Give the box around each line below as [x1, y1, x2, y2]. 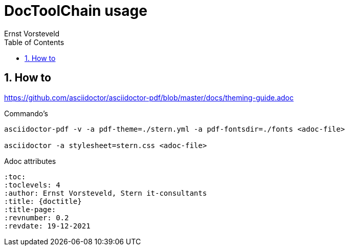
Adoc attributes [4, 156, 56, 165]
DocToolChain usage [4, 2, 147, 19]
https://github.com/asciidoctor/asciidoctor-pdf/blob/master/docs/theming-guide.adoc [4, 93, 294, 102]
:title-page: [4, 205, 56, 214]
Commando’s [4, 109, 48, 118]
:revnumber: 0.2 [4, 213, 69, 222]
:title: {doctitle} [4, 197, 82, 205]
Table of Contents [4, 37, 64, 47]
